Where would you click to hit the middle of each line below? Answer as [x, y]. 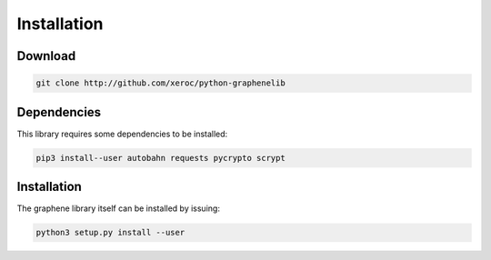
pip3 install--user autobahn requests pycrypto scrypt [160, 158]
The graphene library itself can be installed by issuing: [118, 208]
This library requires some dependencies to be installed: [122, 134]
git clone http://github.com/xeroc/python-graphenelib [160, 83]
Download [46, 56]
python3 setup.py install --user [110, 233]
